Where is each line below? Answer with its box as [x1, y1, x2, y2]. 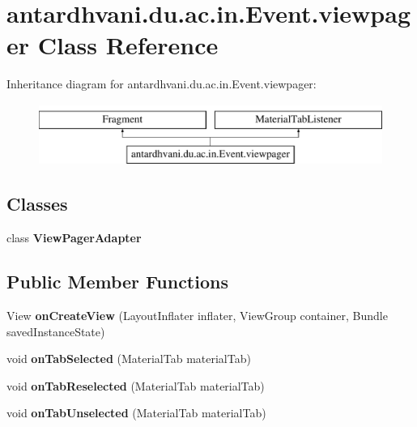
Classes [6, 191, 68, 216]
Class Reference [37, 28, 219, 62]
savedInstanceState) [6, 322, 105, 339]
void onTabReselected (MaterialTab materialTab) [6, 377, 265, 394]
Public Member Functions [6, 269, 228, 294]
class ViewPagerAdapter [6, 229, 142, 246]
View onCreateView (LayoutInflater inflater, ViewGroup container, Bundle [6, 307, 388, 324]
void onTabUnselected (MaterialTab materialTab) [6, 404, 266, 421]
